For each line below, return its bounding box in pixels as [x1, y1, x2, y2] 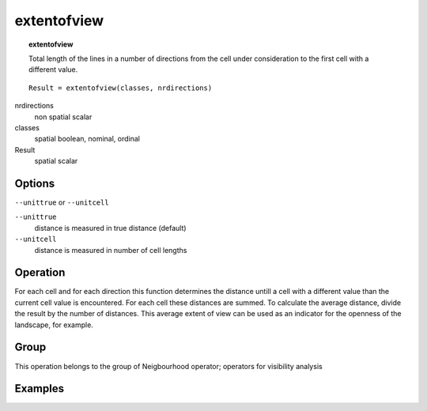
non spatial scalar [34, 111, 93, 122]
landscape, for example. [14, 320, 94, 330]
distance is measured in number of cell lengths [34, 245, 187, 255]
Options [14, 176, 55, 190]
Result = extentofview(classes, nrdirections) [28, 83, 213, 92]
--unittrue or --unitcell [14, 198, 110, 207]
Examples [14, 382, 65, 395]
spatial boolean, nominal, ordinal [34, 134, 141, 144]
